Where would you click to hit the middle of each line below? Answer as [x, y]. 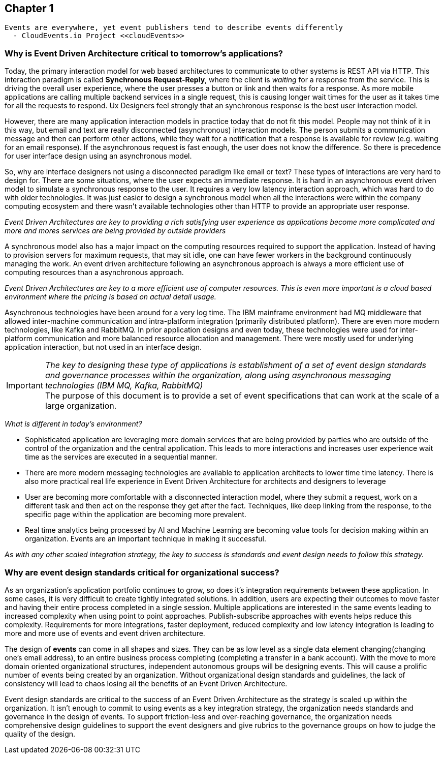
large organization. [81, 406]
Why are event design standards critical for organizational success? [142, 572]
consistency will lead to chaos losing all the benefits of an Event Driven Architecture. [146, 683]
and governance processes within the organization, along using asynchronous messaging [218, 375]
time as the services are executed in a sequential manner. [121, 457]
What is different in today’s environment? [73, 424]
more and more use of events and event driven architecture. [105, 633]
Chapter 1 [29, 8]
